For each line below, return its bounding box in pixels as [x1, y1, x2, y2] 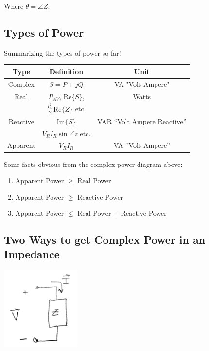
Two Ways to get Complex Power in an [4, 232, 206, 247]
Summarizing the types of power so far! [4, 47, 121, 58]
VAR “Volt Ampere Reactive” [97, 116, 187, 126]
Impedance [4, 246, 60, 261]
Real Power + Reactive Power [77, 208, 167, 218]
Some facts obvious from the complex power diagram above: [4, 159, 183, 169]
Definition [49, 66, 84, 76]
